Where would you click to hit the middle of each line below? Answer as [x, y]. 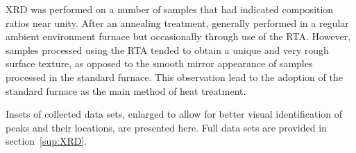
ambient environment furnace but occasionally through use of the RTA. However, [178, 36]
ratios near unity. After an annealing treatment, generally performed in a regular [177, 22]
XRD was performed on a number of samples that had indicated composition [170, 9]
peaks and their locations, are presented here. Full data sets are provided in [166, 127]
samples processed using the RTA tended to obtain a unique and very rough [167, 49]
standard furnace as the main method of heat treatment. [126, 90]
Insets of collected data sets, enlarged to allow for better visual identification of [174, 114]
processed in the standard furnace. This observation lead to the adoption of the [174, 76]
